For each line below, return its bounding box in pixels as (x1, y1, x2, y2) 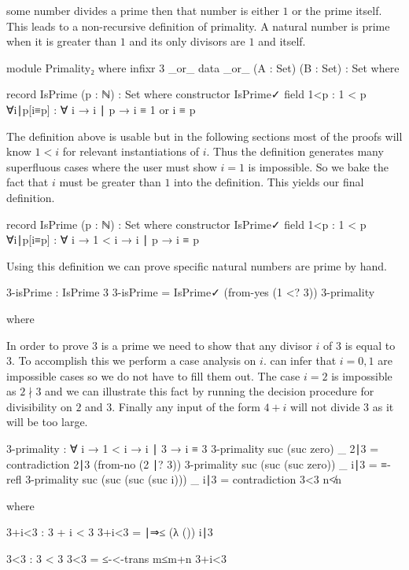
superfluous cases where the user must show (6, 158, 217, 175)
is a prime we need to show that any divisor (101, 336, 312, 353)
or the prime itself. (292, 2, 382, 18)
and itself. (258, 33, 306, 50)
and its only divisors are (129, 33, 245, 50)
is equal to (345, 336, 396, 353)
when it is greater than (6, 33, 117, 50)
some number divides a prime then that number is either (6, 2, 279, 18)
